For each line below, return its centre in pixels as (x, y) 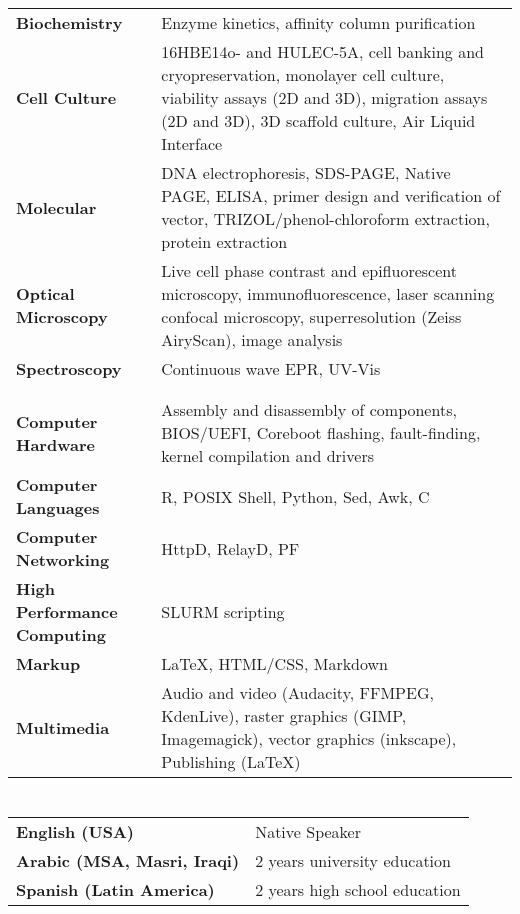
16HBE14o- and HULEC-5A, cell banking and (322, 52)
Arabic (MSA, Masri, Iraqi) (128, 861)
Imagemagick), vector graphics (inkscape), (309, 739)
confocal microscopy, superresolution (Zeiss (311, 317)
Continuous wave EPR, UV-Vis (271, 369)
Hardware (55, 444)
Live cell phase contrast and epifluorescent (309, 271)
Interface (192, 144)
